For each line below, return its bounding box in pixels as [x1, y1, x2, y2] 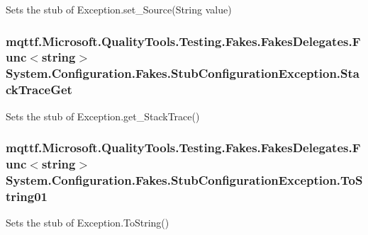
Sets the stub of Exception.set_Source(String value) [6, 2, 232, 16]
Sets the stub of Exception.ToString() [6, 215, 169, 230]
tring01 [6, 187, 48, 205]
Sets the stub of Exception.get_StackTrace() [6, 108, 200, 123]
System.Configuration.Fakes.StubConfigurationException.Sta [6, 64, 359, 82]
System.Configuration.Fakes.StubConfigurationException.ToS [6, 171, 363, 188]
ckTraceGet [6, 81, 72, 98]
